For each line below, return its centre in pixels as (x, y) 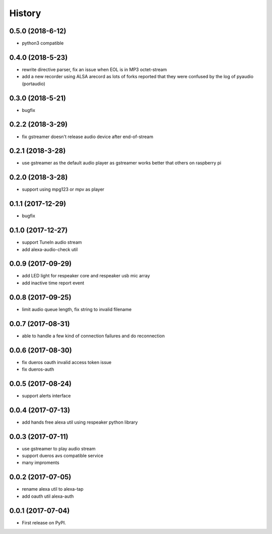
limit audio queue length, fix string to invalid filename (77, 309)
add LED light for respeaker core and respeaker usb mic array (86, 276)
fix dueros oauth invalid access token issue (67, 362)
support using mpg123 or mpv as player (63, 190)
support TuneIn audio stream (52, 243)
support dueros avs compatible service (62, 456)
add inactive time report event (53, 283)
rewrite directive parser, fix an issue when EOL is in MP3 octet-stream (94, 69)
